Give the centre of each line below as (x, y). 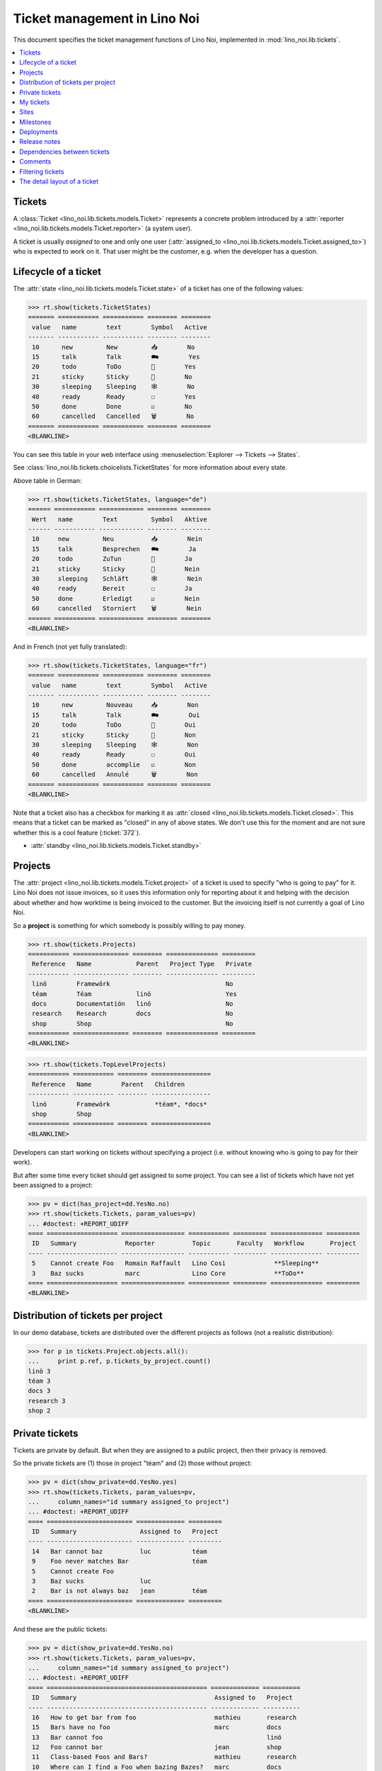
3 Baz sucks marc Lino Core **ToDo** (168, 1273)
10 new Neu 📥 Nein (117, 539)
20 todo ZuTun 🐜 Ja (112, 559)
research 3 (47, 1401)
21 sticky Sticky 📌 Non (114, 735)
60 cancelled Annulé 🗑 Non (115, 775)
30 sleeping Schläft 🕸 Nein (117, 578)
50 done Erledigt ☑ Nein (116, 598)
